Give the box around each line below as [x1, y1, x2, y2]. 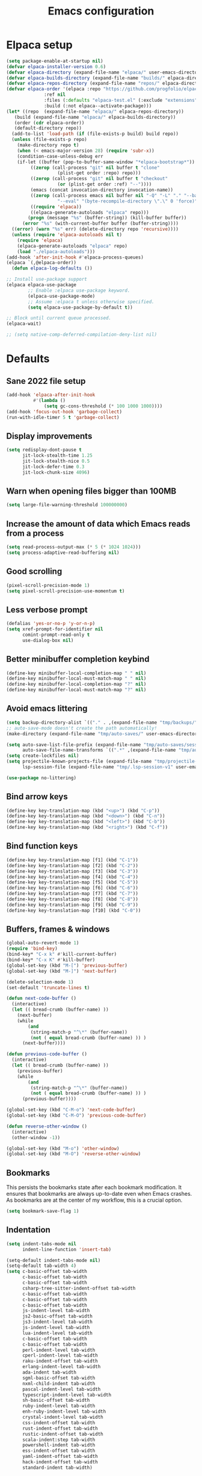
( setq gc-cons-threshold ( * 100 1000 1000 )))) [44, 403, 163, 409]
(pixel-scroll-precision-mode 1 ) [6, 582, 90, 588]
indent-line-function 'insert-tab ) [22, 1246, 112, 1252]
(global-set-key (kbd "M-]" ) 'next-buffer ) [6, 968, 117, 974]
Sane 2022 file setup [6, 375, 86, 386]
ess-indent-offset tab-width [22, 1448, 96, 1454]
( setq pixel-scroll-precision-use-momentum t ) [6, 588, 125, 594]
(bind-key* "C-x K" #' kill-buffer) [6, 957, 96, 963]
